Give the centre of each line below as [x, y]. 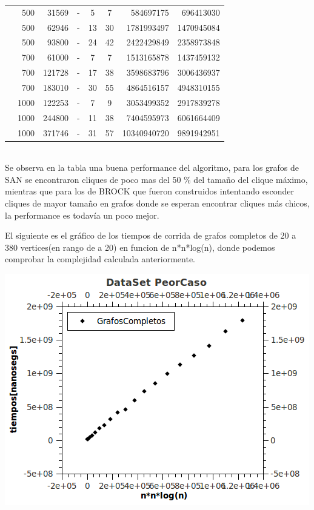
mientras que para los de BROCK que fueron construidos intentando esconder [149, 191]
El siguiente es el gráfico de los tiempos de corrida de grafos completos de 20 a [151, 235]
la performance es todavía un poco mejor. [82, 215]
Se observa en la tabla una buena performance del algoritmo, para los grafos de [152, 167]
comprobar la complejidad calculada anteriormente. [100, 259]
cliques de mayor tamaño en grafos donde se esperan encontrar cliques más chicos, [157, 203]
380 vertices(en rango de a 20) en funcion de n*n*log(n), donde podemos [140, 247]
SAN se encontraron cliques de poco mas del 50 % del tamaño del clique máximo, [156, 179]
